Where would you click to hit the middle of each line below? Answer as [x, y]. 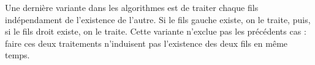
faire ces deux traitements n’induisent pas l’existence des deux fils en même [146, 43]
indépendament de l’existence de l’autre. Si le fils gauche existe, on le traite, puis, [158, 19]
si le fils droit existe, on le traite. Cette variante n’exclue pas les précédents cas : [156, 31]
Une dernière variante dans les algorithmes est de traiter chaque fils [132, 7]
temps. [17, 55]
